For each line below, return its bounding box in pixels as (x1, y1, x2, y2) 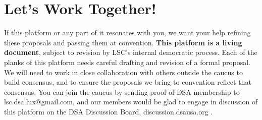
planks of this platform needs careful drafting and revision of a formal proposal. (4, 56, 250, 67)
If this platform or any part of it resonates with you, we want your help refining (4, 27, 251, 38)
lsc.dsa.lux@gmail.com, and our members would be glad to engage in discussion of (4, 96, 258, 107)
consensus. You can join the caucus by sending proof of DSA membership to (4, 86, 240, 97)
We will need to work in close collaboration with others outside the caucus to (4, 67, 243, 77)
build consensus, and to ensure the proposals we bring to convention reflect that (4, 77, 251, 87)
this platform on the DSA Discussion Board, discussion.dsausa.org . (4, 106, 213, 116)
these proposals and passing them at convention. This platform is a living (4, 37, 242, 47)
